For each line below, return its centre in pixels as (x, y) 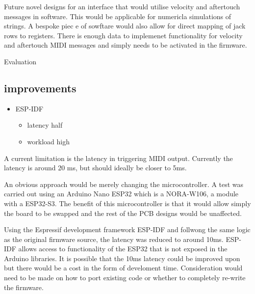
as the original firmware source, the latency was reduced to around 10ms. (114, 239)
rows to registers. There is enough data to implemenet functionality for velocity (123, 35)
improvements (40, 88)
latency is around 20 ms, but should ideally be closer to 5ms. (95, 168)
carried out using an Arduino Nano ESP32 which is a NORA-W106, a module (121, 194)
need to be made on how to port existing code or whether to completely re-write (125, 278)
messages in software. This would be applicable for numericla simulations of (118, 16)
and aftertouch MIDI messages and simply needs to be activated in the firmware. (126, 45)
